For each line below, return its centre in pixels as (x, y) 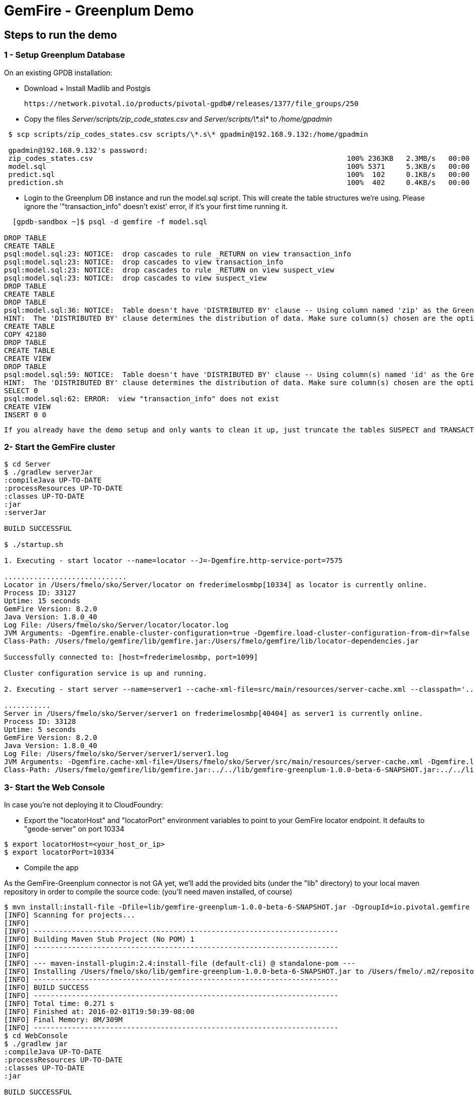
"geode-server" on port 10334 (74, 829)
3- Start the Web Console (54, 787)
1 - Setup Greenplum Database (65, 55)
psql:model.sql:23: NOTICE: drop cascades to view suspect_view (135, 278)
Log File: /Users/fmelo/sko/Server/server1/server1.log (116, 754)
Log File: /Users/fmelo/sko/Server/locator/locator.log (116, 625)
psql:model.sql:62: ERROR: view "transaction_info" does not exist (142, 398)
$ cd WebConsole (36, 1036)
